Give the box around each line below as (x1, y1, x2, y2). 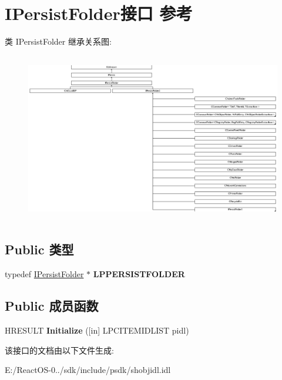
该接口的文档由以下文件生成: (5, 344, 114, 356)
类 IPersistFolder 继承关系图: (5, 35, 112, 48)
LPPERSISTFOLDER (93, 268, 185, 280)
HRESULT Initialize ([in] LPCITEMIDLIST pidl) (5, 324, 189, 336)
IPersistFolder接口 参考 (5, 1, 193, 25)
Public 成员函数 (5, 297, 99, 315)
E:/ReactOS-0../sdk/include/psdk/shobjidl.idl (5, 364, 171, 376)
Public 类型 (5, 240, 74, 258)
